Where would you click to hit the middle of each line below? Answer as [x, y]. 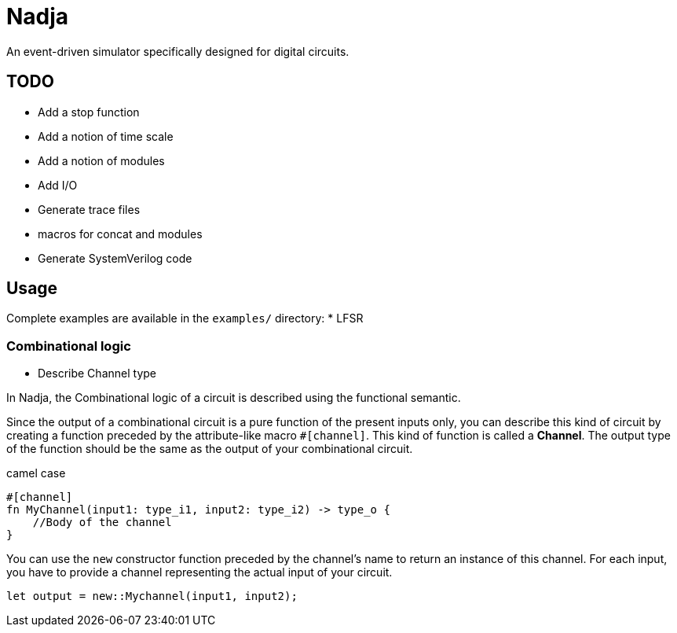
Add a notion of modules [101, 160]
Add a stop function [89, 112]
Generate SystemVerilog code [115, 258]
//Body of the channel [102, 523]
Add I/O [58, 185]
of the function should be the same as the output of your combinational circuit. [210, 449]
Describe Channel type [97, 374]
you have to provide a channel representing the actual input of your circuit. [199, 572]
